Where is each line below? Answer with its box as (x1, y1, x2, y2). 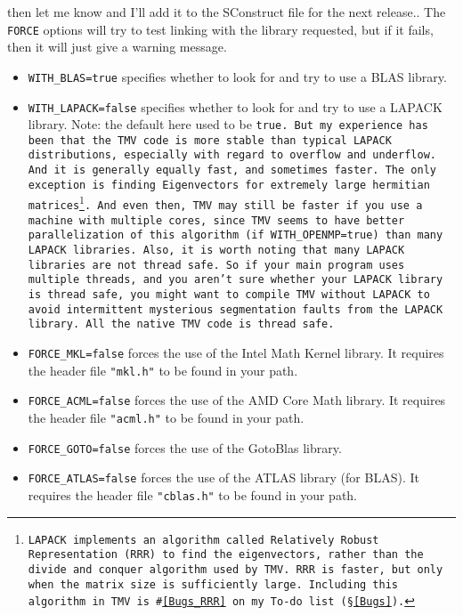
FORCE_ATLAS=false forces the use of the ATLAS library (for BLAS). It (28, 468, 419, 487)
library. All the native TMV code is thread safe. (28, 318, 335, 331)
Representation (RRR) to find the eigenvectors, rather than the (28, 548, 424, 562)
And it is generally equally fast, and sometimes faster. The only (28, 164, 436, 177)
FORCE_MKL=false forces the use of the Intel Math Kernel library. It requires (28, 344, 444, 361)
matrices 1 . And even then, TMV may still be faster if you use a (28, 192, 423, 213)
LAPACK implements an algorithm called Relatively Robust (28, 533, 379, 546)
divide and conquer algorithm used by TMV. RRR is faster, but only (28, 562, 443, 576)
